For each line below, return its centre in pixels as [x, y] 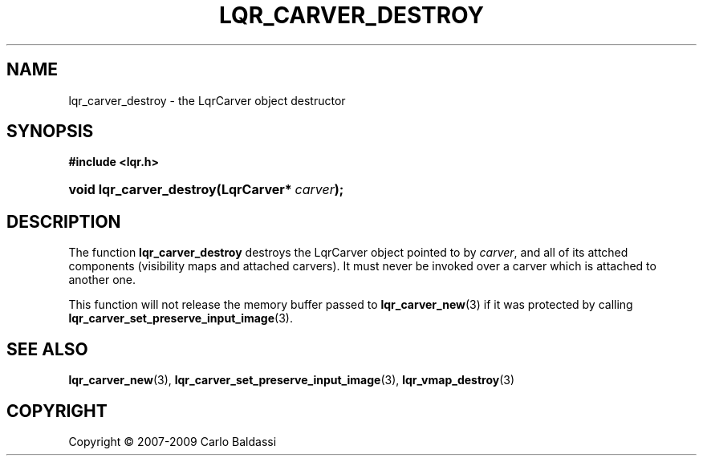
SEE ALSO [47, 349]
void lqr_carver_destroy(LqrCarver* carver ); [206, 190]
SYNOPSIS [50, 132]
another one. [102, 280]
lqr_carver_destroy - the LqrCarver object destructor [207, 100]
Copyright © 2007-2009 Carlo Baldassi [173, 441]
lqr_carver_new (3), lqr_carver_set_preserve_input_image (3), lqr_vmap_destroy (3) [292, 380]
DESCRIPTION [64, 221]
